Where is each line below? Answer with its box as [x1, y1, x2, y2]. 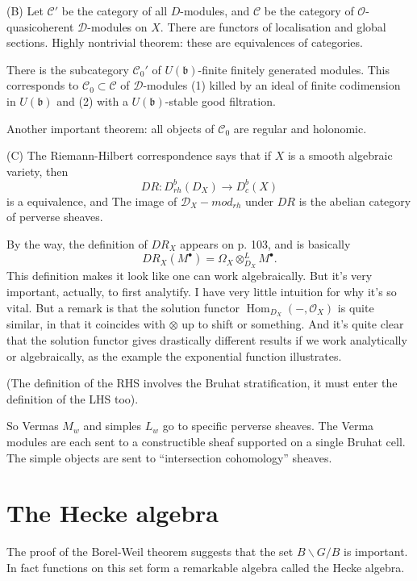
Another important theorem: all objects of [6, 119, 215, 136]
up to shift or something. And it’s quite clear [181, 316, 404, 332]
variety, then [6, 162, 69, 179]
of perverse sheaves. [6, 208, 103, 225]
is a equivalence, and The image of [6, 192, 177, 209]
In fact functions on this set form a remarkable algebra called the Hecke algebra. [6, 558, 405, 575]
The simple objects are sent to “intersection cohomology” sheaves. [6, 449, 332, 466]
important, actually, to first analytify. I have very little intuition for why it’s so [6, 282, 397, 299]
